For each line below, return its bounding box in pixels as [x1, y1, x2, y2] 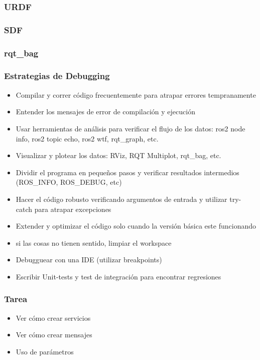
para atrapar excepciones [34, 203, 111, 214]
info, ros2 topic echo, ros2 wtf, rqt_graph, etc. [16, 133, 159, 143]
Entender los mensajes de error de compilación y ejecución [16, 106, 195, 117]
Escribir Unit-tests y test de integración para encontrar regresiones [16, 271, 221, 281]
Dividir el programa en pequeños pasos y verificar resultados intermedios [16, 167, 239, 177]
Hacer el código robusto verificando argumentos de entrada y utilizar [16, 193, 227, 204]
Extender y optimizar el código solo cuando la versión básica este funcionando [16, 221, 256, 231]
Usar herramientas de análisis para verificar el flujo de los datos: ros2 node [16, 123, 245, 133]
